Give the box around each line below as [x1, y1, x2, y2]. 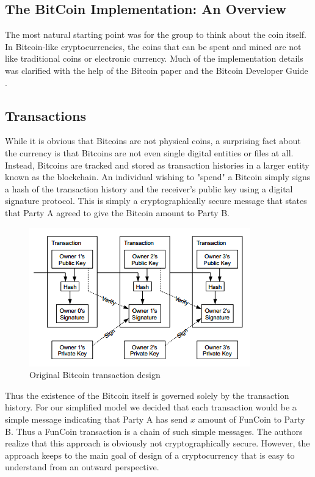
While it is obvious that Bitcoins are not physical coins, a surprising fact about [5, 134, 301, 147]
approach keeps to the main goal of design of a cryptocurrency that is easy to [5, 448, 295, 461]
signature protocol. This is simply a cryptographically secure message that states [5, 194, 307, 207]
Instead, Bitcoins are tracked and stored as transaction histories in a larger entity [5, 158, 310, 171]
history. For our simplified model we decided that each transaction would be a [5, 401, 297, 413]
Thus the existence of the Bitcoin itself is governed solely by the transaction [5, 388, 289, 401]
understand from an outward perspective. [5, 461, 159, 473]
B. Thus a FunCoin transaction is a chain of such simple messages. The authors [5, 424, 303, 437]
